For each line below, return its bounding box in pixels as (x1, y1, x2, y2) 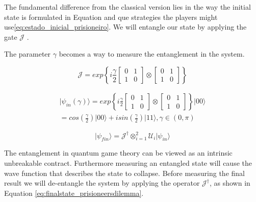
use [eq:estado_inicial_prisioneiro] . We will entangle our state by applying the (4, 21, 247, 32)
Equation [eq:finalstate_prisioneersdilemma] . (4, 187, 144, 198)
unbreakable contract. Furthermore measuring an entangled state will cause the (4, 157, 252, 168)
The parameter (4, 48, 51, 59)
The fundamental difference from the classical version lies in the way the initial (4, 2, 251, 12)
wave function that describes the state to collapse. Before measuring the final (4, 167, 245, 178)
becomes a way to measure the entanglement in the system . (59, 48, 245, 59)
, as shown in (209, 178, 250, 188)
